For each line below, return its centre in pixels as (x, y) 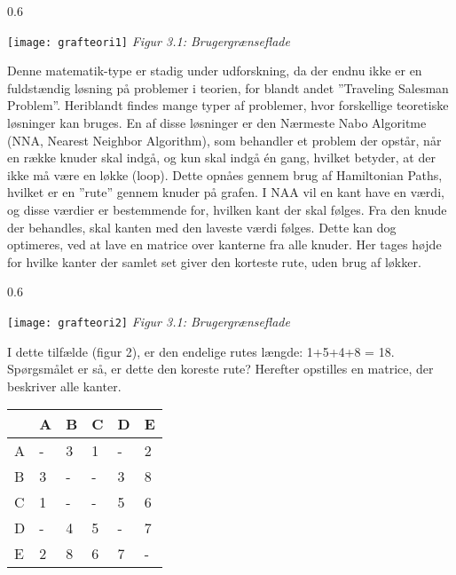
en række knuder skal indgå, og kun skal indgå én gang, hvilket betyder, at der (221, 158)
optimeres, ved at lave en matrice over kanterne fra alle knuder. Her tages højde (224, 244)
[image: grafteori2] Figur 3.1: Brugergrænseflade (149, 321)
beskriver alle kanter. (64, 386)
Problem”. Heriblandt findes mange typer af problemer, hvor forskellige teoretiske (228, 105)
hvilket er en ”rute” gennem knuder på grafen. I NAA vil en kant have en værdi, (226, 192)
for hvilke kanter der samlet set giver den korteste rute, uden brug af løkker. (214, 261)
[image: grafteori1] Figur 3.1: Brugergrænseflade (149, 40)
